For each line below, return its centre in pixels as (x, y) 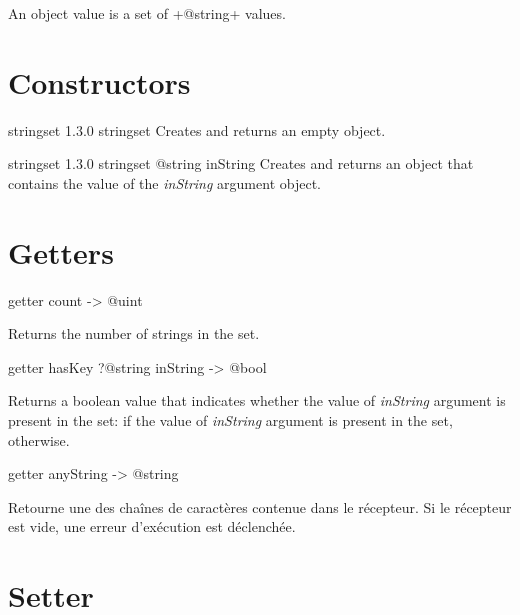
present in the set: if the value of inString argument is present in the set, (230, 420)
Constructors (99, 81)
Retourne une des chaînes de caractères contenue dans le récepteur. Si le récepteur (260, 506)
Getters (61, 251)
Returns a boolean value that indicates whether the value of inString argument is (257, 400)
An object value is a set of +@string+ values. (147, 13)
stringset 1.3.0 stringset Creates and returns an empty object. (197, 129)
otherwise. (39, 439)
